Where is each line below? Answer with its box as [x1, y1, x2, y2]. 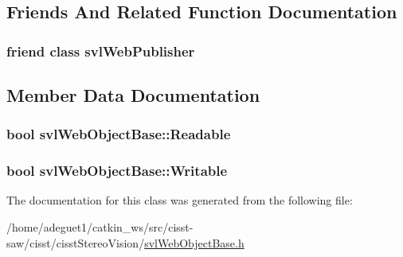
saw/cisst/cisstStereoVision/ [6, 234, 145, 251]
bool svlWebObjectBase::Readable [6, 124, 231, 144]
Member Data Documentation [6, 83, 260, 107]
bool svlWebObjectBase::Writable [6, 161, 228, 181]
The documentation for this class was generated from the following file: [6, 192, 353, 208]
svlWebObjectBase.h [144, 234, 245, 251]
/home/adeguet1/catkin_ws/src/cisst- [6, 219, 194, 236]
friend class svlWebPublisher [6, 41, 195, 60]
